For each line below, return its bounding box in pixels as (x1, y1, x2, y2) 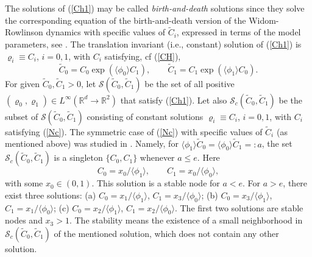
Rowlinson (5, 26, 43, 38)
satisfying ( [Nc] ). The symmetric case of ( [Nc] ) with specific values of (5, 125, 263, 138)
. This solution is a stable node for (91, 177, 220, 189)
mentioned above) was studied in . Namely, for (5, 137, 179, 150)
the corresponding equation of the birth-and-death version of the (5, 13, 246, 26)
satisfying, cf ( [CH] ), (104, 49, 181, 62)
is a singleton (54, 151, 103, 164)
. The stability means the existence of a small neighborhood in (69, 214, 303, 227)
